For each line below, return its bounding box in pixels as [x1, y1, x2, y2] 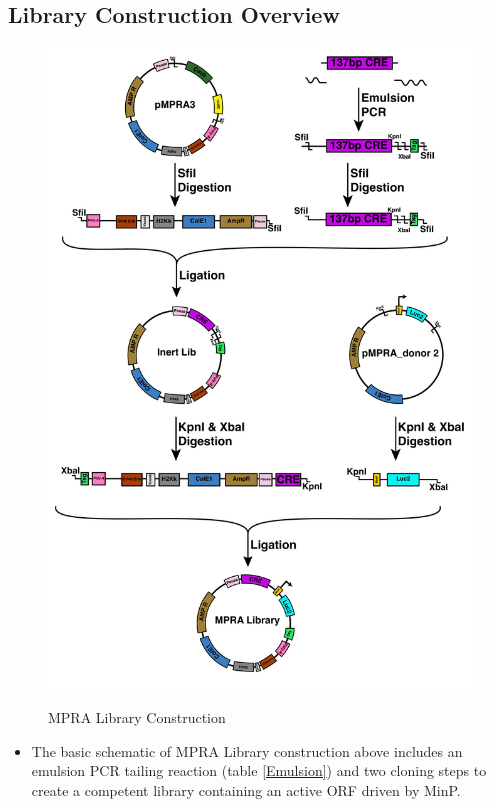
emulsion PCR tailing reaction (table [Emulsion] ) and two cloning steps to [31, 760, 487, 781]
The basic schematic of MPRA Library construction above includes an [31, 740, 463, 761]
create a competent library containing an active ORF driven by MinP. [31, 779, 461, 800]
